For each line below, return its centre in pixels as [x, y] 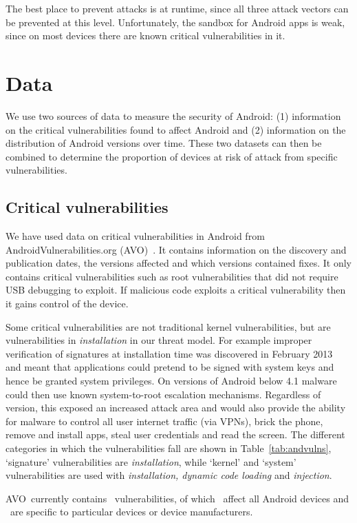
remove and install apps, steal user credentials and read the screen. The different [175, 434]
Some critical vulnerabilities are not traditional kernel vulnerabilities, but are [168, 326]
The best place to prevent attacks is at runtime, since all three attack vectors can [177, 8]
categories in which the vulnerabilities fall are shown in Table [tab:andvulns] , [169, 448]
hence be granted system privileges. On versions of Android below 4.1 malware [171, 381]
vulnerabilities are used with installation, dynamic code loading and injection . [169, 475]
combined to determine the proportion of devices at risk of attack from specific [172, 156]
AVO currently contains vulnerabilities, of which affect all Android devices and [177, 498]
